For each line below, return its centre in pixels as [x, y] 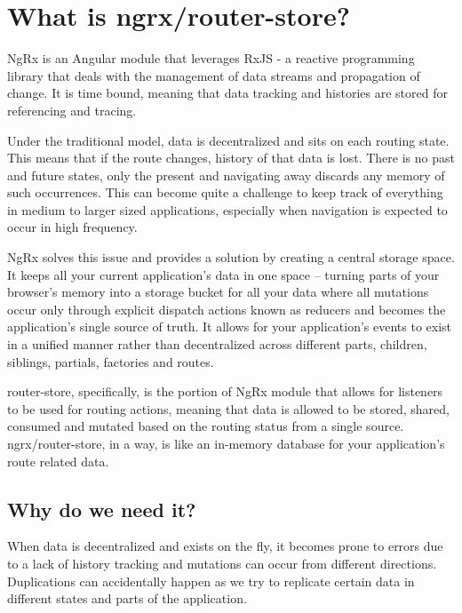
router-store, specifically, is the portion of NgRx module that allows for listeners [225, 391]
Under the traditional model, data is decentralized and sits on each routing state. [228, 140]
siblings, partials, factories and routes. [111, 361]
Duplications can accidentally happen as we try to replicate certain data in [211, 581]
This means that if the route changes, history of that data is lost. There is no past [231, 158]
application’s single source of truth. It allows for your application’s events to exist [230, 326]
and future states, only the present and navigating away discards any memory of [226, 175]
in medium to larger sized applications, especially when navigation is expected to [227, 209]
